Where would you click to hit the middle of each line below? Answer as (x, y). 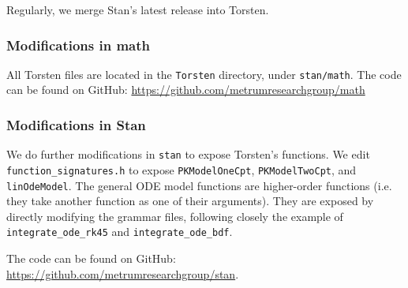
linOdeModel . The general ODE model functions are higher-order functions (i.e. (199, 185)
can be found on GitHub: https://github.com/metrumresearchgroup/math (186, 90)
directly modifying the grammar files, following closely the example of (175, 216)
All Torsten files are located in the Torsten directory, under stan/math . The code (204, 74)
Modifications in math (79, 45)
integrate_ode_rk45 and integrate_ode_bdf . (120, 232)
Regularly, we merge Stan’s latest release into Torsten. (138, 9)
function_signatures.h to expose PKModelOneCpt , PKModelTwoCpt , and (182, 169)
